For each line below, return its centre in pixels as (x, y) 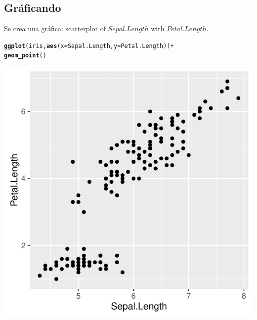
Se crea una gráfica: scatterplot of (55, 28)
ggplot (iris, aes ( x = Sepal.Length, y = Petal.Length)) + (89, 46)
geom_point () (25, 56)
